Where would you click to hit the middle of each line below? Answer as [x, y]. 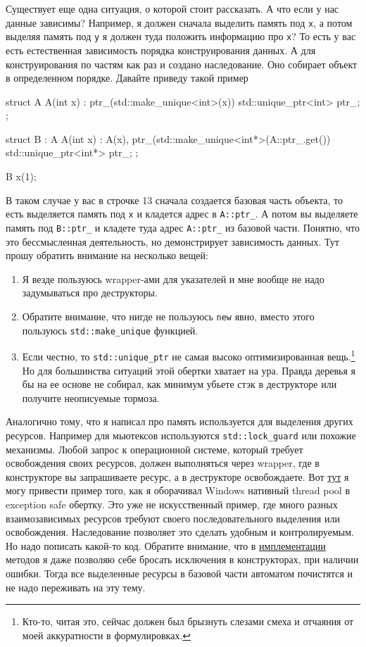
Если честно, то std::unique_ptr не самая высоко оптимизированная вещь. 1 [189, 355]
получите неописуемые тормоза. [91, 397]
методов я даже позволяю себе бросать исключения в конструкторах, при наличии [182, 559]
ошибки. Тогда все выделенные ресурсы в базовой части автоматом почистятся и [179, 573]
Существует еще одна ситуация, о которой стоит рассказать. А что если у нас [172, 8]
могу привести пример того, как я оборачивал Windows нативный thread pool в [178, 490]
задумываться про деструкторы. [90, 293]
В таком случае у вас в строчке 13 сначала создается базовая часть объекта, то [175, 200]
